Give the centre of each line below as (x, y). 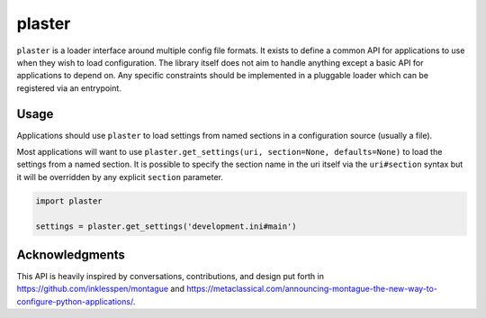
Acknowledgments (71, 254)
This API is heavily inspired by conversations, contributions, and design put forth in (170, 277)
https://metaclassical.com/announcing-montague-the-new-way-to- (312, 289)
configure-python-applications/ (75, 301)
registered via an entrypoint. (69, 88)
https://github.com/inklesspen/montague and (100, 289)
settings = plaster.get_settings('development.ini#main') (166, 226)
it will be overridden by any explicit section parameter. (120, 177)
